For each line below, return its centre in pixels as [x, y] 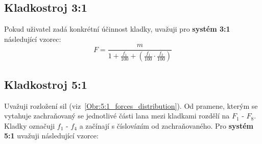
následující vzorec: [33, 39]
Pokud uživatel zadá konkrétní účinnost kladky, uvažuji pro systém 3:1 [117, 29]
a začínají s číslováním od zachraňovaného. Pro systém [166, 125]
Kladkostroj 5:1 [46, 84]
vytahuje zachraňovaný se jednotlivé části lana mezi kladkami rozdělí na [117, 116]
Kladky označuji [30, 125]
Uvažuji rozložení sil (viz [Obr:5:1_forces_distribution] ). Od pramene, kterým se [131, 105]
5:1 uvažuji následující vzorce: [51, 136]
